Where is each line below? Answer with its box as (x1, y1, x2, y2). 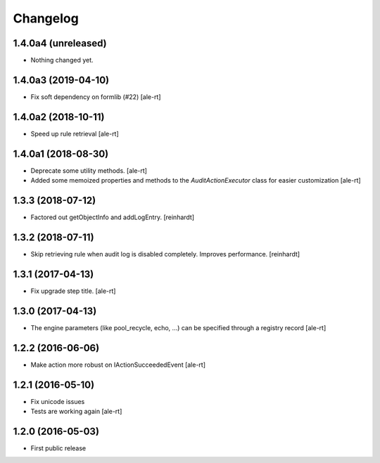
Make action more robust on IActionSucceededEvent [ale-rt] (30, 360, 206, 369)
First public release (30, 443, 87, 452)
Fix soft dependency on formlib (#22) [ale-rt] (30, 92, 161, 101)
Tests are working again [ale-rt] (30, 407, 122, 415)
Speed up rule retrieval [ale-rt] (30, 129, 119, 138)
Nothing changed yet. (30, 56, 94, 65)
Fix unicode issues (30, 397, 85, 405)
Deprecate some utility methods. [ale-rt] (30, 166, 148, 175)
